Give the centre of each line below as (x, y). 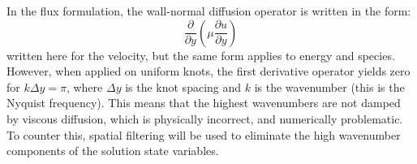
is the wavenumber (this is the (329, 86)
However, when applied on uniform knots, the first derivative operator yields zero (208, 71)
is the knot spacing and (183, 86)
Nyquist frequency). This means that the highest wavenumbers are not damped (204, 103)
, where (84, 86)
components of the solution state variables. (113, 151)
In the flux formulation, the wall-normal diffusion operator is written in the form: (209, 11)
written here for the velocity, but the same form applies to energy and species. (201, 55)
